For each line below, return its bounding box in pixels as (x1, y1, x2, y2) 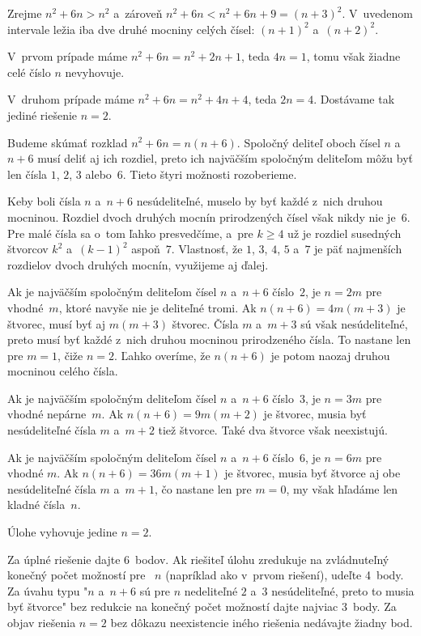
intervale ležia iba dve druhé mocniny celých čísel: (7, 20, 255, 37)
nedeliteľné (184, 582, 238, 599)
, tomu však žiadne (306, 48, 401, 65)
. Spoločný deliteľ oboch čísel (236, 134, 381, 151)
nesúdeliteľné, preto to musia (271, 582, 415, 599)
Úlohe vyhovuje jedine (7, 524, 117, 541)
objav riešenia (7, 614, 76, 630)
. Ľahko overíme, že (113, 346, 210, 363)
